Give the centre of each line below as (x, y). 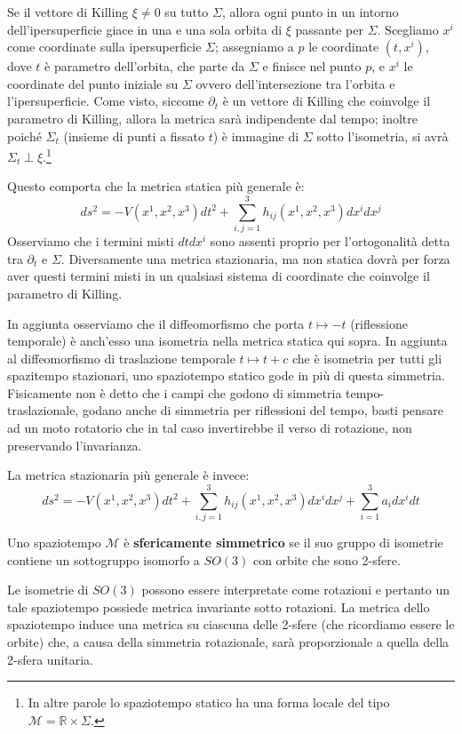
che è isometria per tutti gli (367, 358)
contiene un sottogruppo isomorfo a (104, 559)
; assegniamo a (255, 47)
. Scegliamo (408, 29)
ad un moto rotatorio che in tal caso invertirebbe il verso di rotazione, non (210, 428)
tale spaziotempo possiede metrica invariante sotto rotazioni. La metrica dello (219, 606)
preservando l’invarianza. (75, 445)
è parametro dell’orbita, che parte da (145, 66)
